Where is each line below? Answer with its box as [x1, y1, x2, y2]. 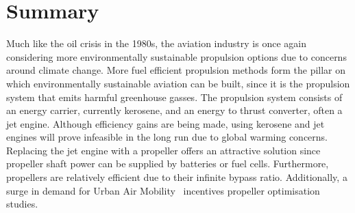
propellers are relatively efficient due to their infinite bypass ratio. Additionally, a [6, 170, 347, 184]
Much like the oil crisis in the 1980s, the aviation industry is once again [6, 36, 306, 51]
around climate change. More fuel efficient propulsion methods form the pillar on [6, 63, 346, 77]
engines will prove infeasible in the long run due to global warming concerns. [6, 130, 328, 144]
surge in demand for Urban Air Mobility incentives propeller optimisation [6, 183, 320, 197]
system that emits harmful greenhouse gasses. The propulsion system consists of [6, 89, 343, 104]
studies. [6, 197, 38, 211]
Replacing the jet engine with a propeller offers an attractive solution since [6, 143, 321, 157]
